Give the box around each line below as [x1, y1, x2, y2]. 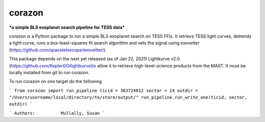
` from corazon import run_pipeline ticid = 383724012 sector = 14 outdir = [9, 88, 198, 93]
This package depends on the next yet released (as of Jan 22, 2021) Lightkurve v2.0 [9, 56, 180, 62]
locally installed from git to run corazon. [9, 69, 90, 75]
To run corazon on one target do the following [9, 79, 102, 84]
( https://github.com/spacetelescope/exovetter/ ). [9, 47, 107, 53]
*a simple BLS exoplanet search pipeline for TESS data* [9, 24, 125, 30]
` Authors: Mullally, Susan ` [9, 110, 105, 116]
